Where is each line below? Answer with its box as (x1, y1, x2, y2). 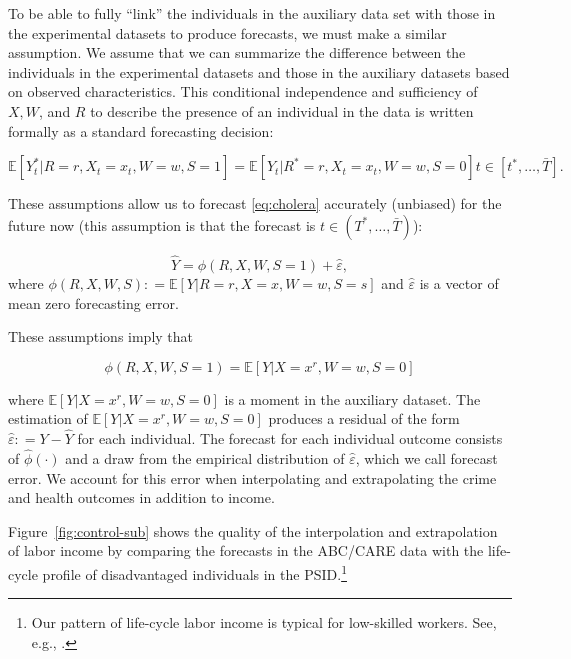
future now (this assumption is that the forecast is (8, 214, 316, 235)
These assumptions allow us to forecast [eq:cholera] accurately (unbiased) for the (8, 193, 502, 214)
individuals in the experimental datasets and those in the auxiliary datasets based (8, 61, 510, 82)
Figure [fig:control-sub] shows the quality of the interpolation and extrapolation (8, 520, 498, 541)
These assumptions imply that (8, 326, 194, 347)
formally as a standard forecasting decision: (8, 120, 274, 141)
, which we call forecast (355, 447, 498, 468)
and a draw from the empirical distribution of (65, 447, 345, 468)
